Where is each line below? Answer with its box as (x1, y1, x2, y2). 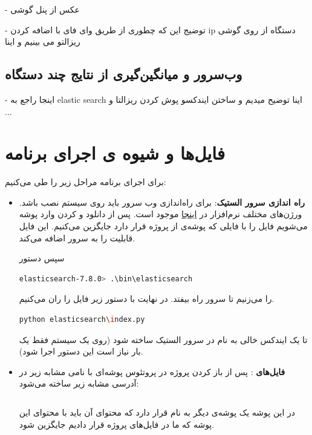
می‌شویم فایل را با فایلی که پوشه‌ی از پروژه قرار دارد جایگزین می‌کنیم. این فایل (19, 220, 308, 232)
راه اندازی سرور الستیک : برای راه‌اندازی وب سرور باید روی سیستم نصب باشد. (19, 195, 305, 208)
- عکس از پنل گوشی (5, 3, 80, 15)
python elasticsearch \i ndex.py (19, 315, 145, 324)
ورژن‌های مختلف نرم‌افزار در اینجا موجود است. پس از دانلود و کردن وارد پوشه (19, 208, 302, 220)
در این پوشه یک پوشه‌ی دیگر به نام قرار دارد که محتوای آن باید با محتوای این (19, 406, 295, 419)
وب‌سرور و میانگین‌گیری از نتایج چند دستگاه (5, 65, 242, 83)
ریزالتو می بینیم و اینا (5, 35, 80, 48)
